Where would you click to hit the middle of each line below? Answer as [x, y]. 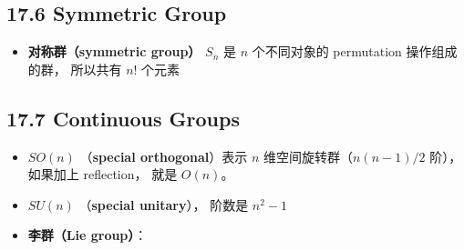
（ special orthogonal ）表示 [164, 156]
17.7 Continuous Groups [123, 118]
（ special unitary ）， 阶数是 [164, 204]
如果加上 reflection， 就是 [103, 174]
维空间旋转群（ [309, 156]
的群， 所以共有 [75, 69]
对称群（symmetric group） [114, 51]
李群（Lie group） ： [88, 235]
